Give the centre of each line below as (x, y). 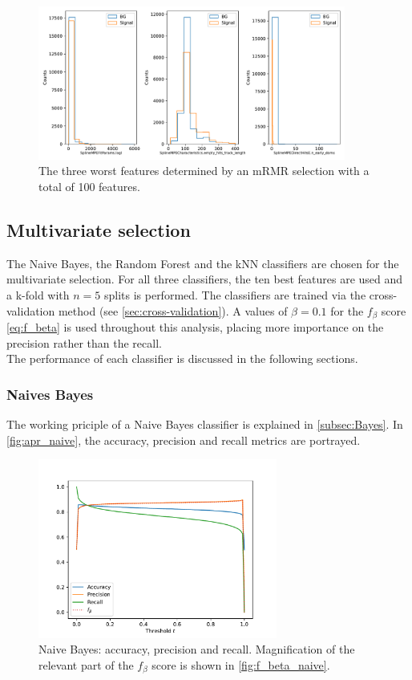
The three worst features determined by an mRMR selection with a (204, 171)
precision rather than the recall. (84, 342)
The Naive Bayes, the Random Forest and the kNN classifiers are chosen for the (203, 263)
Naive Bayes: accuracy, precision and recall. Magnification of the (197, 649)
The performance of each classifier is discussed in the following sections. (182, 358)
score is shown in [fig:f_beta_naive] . (241, 664)
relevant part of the (86, 664)
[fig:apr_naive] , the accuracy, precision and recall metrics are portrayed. (184, 440)
